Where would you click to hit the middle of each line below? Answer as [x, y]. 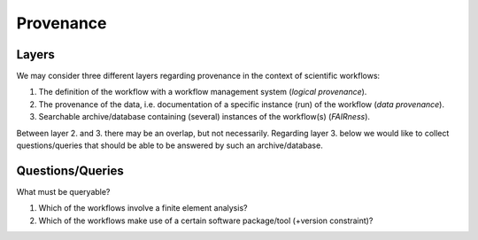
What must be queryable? [63, 191]
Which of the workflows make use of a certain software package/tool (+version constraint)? [206, 221]
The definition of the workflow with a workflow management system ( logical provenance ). [203, 92]
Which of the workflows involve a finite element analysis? [143, 208]
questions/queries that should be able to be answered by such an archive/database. [170, 145]
